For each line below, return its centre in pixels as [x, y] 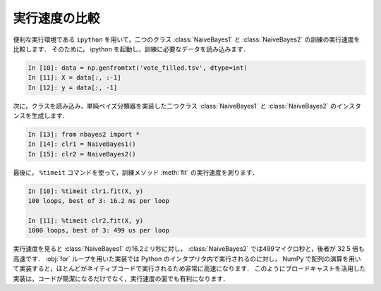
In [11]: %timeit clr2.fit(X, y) [86, 221]
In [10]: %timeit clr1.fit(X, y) [86, 191]
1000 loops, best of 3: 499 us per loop [98, 230]
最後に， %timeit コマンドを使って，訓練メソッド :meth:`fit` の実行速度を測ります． [136, 172]
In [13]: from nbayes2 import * [84, 135]
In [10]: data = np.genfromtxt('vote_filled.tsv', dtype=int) [138, 68]
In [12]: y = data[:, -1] [73, 87]
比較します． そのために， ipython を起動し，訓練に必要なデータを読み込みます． [131, 49]
